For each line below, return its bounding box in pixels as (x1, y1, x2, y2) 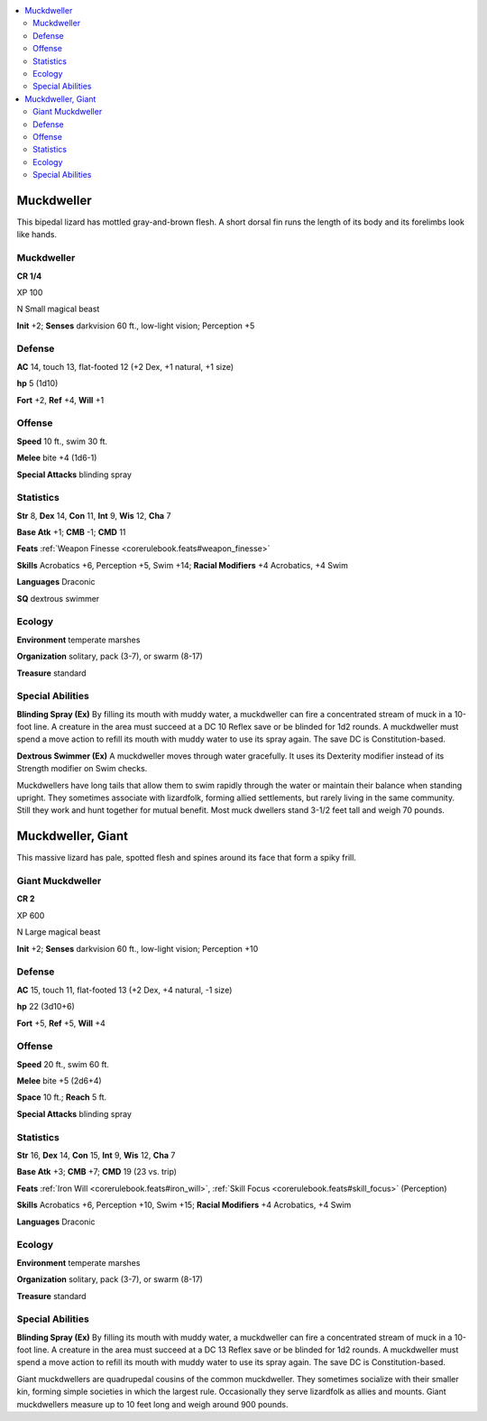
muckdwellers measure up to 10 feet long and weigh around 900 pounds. (16, 1398, 289, 1409)
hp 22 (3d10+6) (16, 1001, 76, 1012)
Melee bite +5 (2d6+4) (16, 1075, 103, 1086)
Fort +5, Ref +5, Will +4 (16, 1018, 106, 1029)
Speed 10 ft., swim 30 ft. (16, 436, 108, 447)
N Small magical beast (16, 303, 100, 315)
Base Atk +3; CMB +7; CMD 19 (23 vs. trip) (16, 1167, 178, 1177)
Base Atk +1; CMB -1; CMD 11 (16, 527, 126, 538)
